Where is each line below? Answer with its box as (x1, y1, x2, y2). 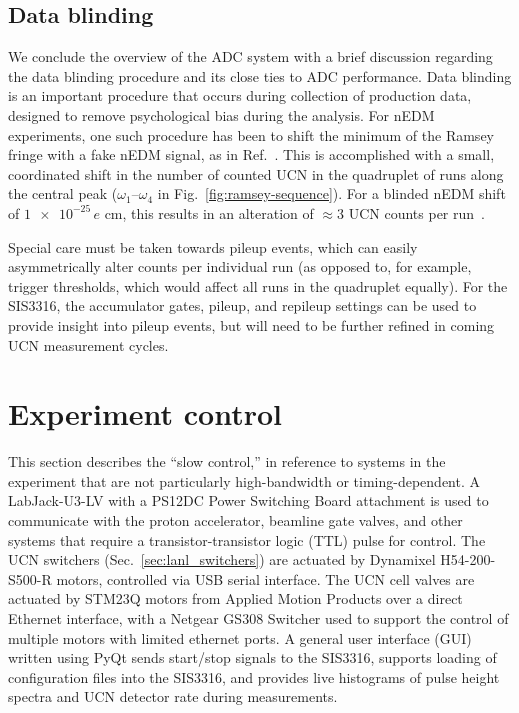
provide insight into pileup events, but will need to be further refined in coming (8, 314, 495, 335)
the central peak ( (8, 183, 118, 204)
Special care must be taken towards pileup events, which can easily (8, 236, 418, 257)
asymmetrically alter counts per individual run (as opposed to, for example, (8, 256, 472, 277)
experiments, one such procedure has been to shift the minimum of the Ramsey (8, 124, 494, 145)
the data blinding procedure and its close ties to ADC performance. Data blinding (8, 65, 512, 86)
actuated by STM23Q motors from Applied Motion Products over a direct (8, 588, 463, 609)
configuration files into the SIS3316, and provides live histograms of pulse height (8, 666, 500, 687)
